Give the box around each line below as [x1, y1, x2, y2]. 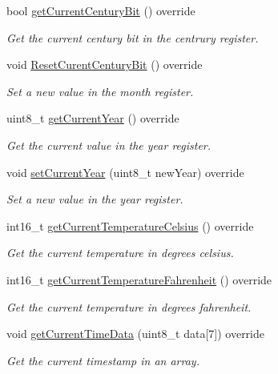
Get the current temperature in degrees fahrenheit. [6, 298, 252, 315]
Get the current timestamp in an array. [6, 352, 199, 368]
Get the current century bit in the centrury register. [6, 29, 259, 46]
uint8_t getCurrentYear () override [6, 110, 179, 127]
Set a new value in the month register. [6, 82, 194, 99]
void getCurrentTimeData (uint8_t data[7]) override [6, 325, 264, 342]
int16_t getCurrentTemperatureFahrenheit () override [6, 271, 272, 288]
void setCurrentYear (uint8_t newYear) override [6, 163, 244, 180]
